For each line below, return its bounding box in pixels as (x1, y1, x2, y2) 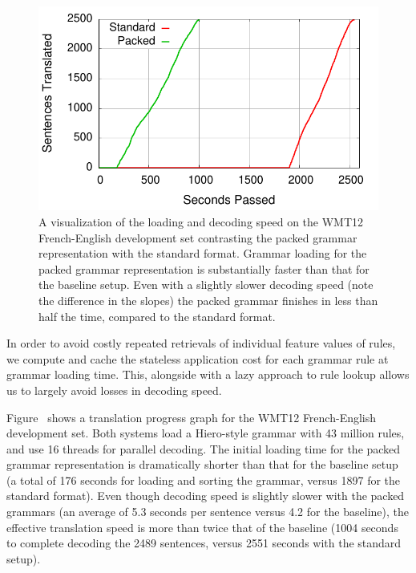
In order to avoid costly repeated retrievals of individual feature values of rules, (6, 335, 396, 352)
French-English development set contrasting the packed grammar (38, 229, 357, 246)
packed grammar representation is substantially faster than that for (38, 260, 370, 277)
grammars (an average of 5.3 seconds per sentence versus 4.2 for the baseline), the (6, 503, 409, 520)
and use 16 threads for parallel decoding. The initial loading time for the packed (6, 440, 401, 457)
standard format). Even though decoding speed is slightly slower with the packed (6, 487, 405, 504)
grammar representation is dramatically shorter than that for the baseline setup (6, 456, 398, 473)
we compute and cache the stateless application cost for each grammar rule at (6, 350, 389, 367)
